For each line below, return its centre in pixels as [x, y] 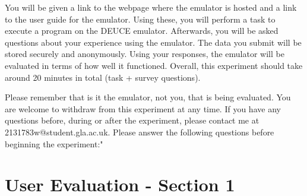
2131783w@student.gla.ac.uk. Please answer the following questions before [140, 132]
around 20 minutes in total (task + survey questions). [103, 77]
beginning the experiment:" [54, 143]
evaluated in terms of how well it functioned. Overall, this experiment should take [154, 65]
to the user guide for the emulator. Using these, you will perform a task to [140, 19]
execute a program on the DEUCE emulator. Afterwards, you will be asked [142, 31]
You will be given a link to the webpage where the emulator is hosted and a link [151, 7]
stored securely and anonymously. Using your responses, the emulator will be [145, 54]
